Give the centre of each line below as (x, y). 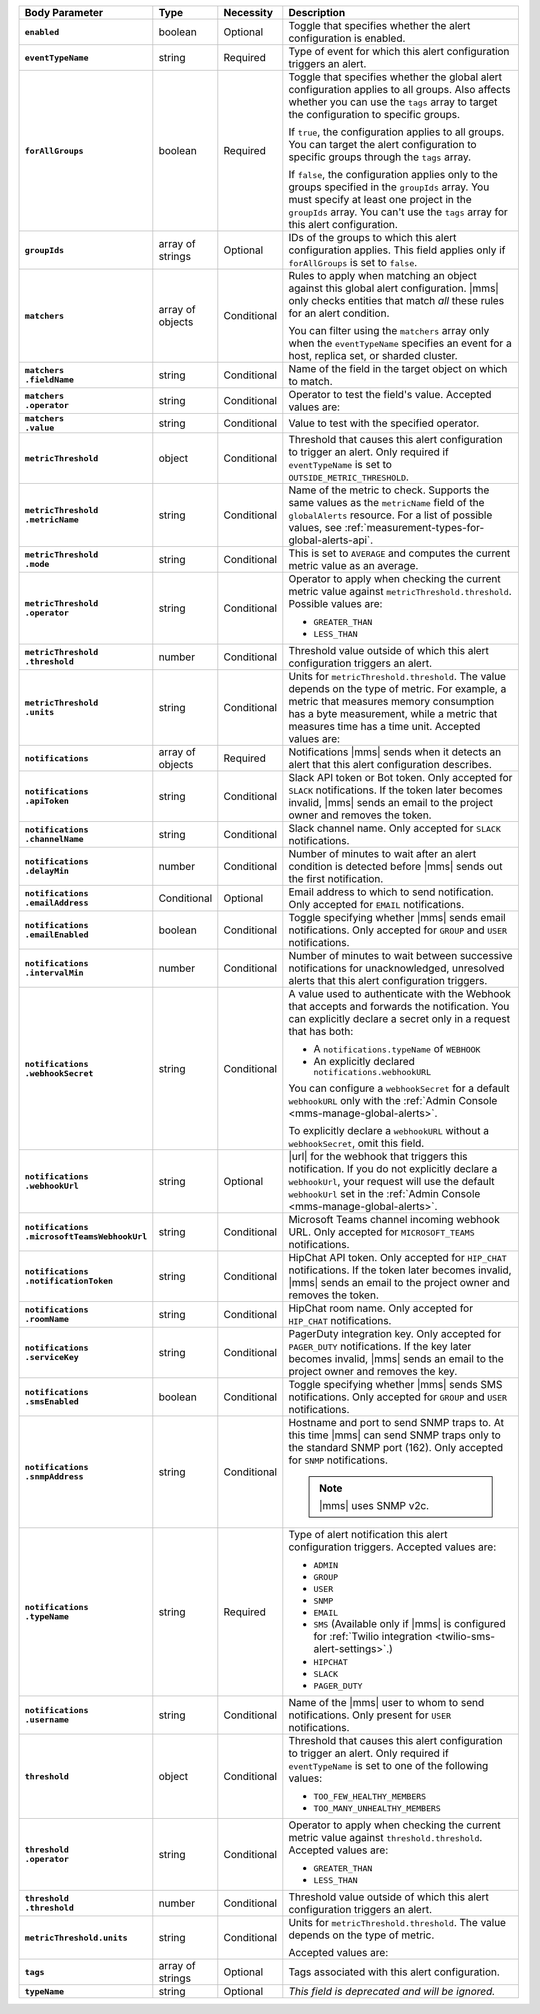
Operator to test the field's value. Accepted (390, 394)
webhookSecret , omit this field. (356, 1143)
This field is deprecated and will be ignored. (392, 1991)
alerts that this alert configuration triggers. (388, 980)
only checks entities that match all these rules (396, 300)
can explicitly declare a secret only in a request (399, 1018)
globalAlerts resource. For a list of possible (390, 515)
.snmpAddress (54, 1476)
